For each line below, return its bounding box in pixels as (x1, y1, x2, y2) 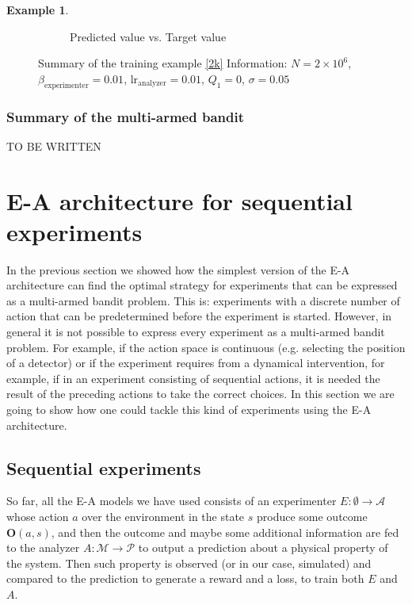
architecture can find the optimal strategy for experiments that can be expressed (6, 277, 398, 293)
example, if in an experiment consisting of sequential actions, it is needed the (6, 370, 380, 386)
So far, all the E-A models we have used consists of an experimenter (6, 492, 337, 509)
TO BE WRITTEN (6, 137, 101, 154)
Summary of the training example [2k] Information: (38, 55, 288, 71)
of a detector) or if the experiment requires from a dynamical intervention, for (6, 354, 385, 371)
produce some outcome (256, 508, 368, 525)
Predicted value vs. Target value (70, 28, 227, 44)
